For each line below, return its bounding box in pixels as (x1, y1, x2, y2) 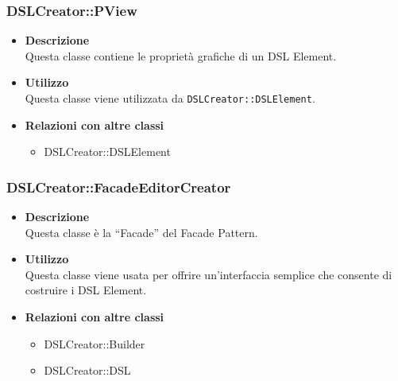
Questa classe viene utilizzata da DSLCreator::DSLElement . (25, 90, 315, 106)
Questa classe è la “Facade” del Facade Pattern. (25, 224, 258, 240)
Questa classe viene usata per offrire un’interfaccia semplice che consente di (25, 266, 392, 282)
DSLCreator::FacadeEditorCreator (6, 177, 231, 196)
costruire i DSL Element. (25, 282, 147, 298)
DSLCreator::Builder (44, 335, 145, 352)
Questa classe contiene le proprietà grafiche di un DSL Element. (25, 47, 337, 64)
